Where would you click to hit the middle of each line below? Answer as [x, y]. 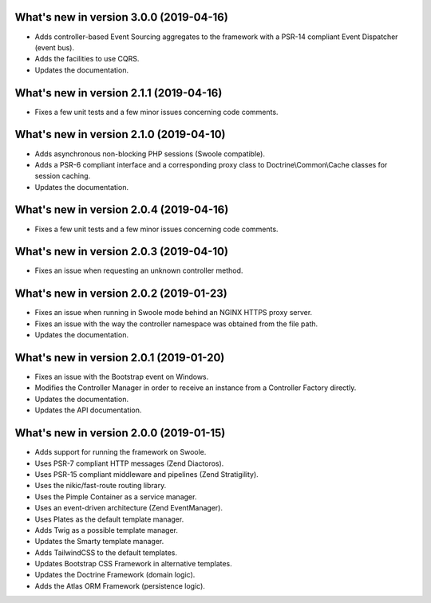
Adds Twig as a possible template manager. [107, 530]
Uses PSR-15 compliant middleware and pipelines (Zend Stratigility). [146, 474]
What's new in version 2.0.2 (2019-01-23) [121, 294]
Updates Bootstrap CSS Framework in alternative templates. [134, 564]
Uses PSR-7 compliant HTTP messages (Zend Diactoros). [129, 463]
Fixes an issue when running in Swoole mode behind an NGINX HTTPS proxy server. [174, 313]
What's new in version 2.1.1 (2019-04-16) [119, 93]
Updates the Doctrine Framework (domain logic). [115, 575]
